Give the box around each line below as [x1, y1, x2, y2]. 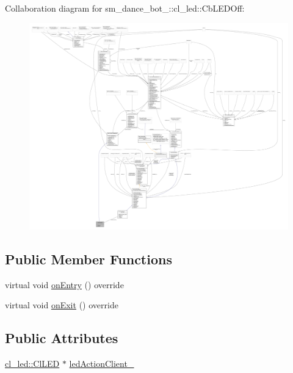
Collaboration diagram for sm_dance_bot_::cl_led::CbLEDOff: [5, 2, 245, 14]
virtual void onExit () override [5, 299, 118, 311]
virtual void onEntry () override [5, 278, 124, 291]
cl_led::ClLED [5, 357, 60, 370]
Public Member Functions [5, 249, 172, 268]
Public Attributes [5, 328, 118, 347]
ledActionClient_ [69, 357, 134, 370]
